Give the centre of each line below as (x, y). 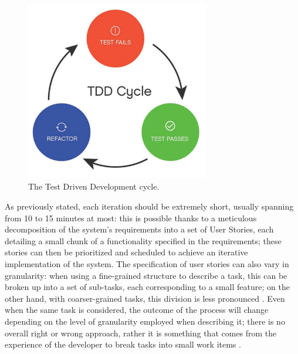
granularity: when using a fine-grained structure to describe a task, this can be (146, 275)
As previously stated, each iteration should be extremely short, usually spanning (149, 206)
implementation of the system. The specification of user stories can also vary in (147, 264)
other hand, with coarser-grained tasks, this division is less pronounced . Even (145, 298)
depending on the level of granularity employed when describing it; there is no (145, 321)
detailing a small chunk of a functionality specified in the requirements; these (143, 240)
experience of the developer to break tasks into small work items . (123, 344)
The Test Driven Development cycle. (94, 186)
